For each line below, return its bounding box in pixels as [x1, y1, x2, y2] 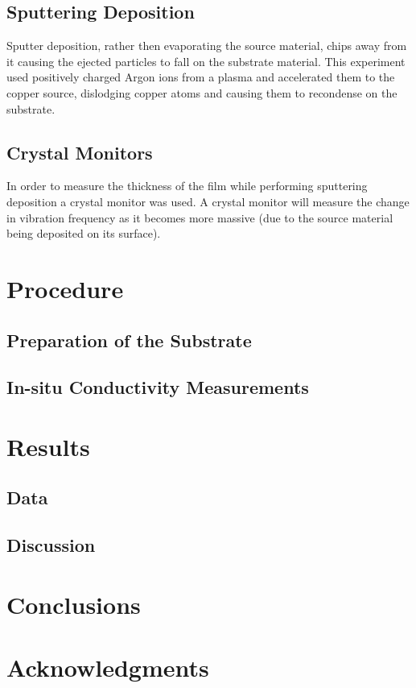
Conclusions [6, 587, 141, 620]
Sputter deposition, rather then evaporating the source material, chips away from [6, 37, 407, 54]
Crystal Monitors [6, 139, 153, 164]
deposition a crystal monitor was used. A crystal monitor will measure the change [6, 193, 410, 209]
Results [6, 429, 90, 462]
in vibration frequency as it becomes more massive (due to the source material [6, 209, 393, 226]
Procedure [6, 271, 124, 305]
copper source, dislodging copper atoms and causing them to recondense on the [6, 84, 397, 101]
